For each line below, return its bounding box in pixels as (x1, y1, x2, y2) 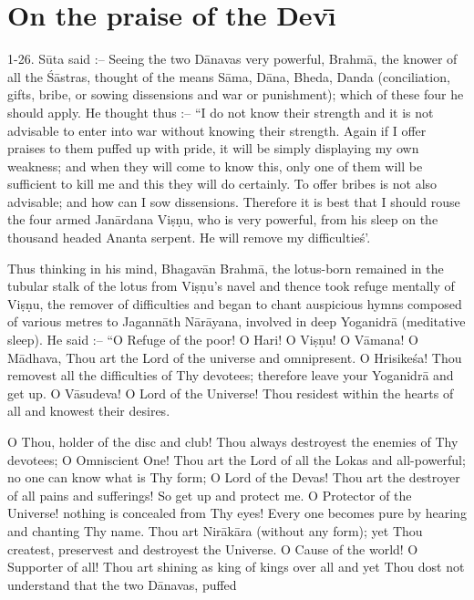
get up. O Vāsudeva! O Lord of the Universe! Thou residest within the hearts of (7, 383, 454, 402)
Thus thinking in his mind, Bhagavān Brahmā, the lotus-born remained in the (7, 258, 444, 277)
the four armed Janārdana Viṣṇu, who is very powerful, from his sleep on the (7, 210, 438, 229)
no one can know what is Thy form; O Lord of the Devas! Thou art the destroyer (7, 468, 460, 487)
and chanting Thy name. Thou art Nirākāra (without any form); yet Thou (7, 521, 423, 540)
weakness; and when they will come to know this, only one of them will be (7, 156, 423, 175)
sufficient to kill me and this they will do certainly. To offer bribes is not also (7, 174, 438, 193)
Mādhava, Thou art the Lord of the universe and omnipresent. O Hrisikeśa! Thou (7, 347, 462, 367)
